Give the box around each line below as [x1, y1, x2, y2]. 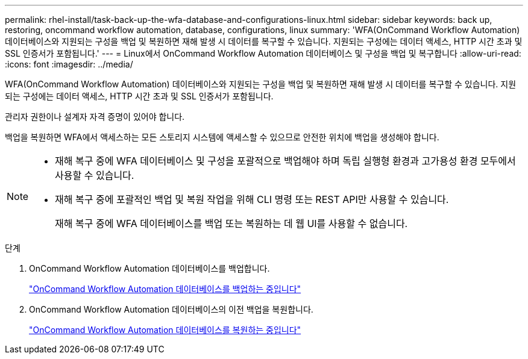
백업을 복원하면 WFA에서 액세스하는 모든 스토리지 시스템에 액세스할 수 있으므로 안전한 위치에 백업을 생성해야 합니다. [5, 132, 439, 142]
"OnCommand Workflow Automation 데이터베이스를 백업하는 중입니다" [29, 284, 301, 294]
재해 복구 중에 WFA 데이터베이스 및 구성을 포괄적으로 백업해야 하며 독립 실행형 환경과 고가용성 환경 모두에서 [55, 155, 516, 167]
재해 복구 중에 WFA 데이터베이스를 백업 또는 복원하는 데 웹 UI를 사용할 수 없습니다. [55, 217, 408, 229]
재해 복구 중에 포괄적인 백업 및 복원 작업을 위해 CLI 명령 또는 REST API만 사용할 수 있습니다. [55, 193, 449, 205]
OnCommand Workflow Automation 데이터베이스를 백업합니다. [29, 263, 270, 273]
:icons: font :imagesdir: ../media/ [5, 59, 133, 69]
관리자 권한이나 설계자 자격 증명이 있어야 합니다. [5, 111, 185, 122]
